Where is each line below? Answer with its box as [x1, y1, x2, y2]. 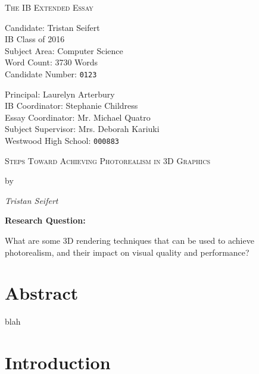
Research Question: [5, 214, 86, 227]
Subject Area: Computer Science [5, 44, 123, 56]
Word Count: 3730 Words [5, 56, 98, 68]
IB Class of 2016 [5, 33, 65, 45]
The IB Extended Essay [5, 1, 93, 13]
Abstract [5, 281, 79, 305]
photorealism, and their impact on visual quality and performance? [5, 246, 249, 258]
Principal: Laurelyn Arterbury [5, 87, 115, 100]
